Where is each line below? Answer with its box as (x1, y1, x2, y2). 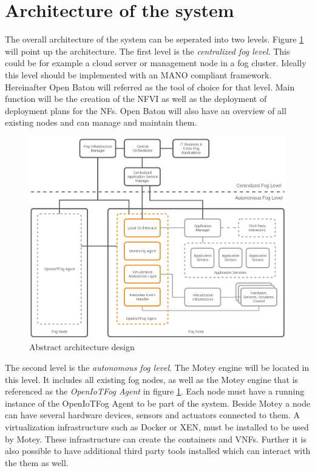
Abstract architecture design (29, 341, 135, 353)
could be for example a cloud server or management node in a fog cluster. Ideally (5, 56, 307, 69)
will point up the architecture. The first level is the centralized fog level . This (5, 44, 290, 57)
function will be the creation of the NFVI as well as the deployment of (5, 92, 267, 105)
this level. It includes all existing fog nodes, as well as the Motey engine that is (5, 373, 299, 385)
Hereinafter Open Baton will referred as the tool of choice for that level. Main (5, 80, 295, 93)
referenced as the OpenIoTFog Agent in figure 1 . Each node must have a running (5, 385, 305, 398)
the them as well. (5, 456, 69, 469)
